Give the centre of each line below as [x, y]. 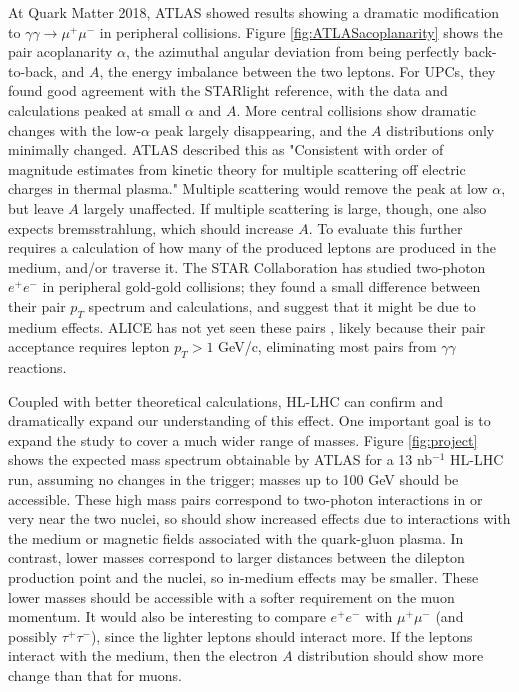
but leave [36, 207]
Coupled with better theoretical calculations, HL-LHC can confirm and [225, 400]
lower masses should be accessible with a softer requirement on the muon [231, 596]
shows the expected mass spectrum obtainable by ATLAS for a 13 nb [220, 459]
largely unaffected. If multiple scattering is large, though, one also [285, 207]
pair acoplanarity [60, 51]
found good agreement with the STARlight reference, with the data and [228, 90]
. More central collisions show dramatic [356, 109]
